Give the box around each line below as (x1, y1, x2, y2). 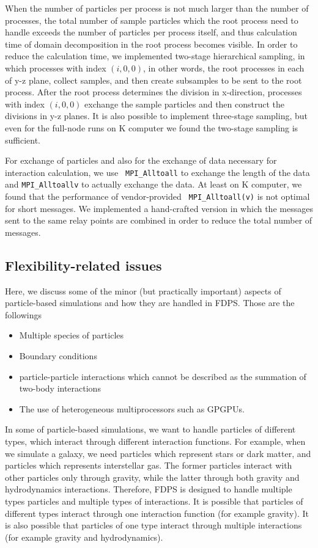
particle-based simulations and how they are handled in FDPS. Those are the (5, 296, 295, 309)
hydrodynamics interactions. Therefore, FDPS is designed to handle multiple (5, 483, 292, 495)
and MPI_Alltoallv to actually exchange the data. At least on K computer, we (5, 178, 302, 191)
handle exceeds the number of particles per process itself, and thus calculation (5, 26, 297, 38)
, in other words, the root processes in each (142, 61, 305, 74)
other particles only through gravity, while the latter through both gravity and (5, 470, 300, 483)
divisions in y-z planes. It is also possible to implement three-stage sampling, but (5, 109, 308, 122)
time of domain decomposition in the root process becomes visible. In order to (5, 37, 298, 50)
